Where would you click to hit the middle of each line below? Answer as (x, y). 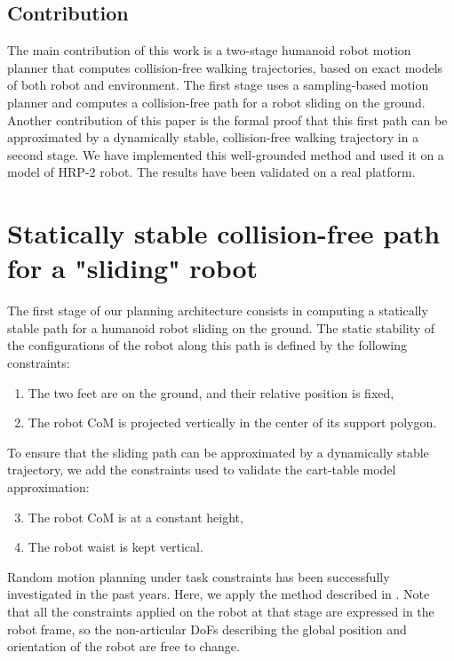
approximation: (48, 487)
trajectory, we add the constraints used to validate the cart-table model (202, 470)
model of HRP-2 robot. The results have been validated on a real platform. (211, 172)
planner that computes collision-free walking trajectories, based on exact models (225, 67)
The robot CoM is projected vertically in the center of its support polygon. (232, 422)
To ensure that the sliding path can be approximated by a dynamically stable (218, 452)
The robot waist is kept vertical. (115, 547)
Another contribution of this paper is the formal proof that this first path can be (227, 119)
